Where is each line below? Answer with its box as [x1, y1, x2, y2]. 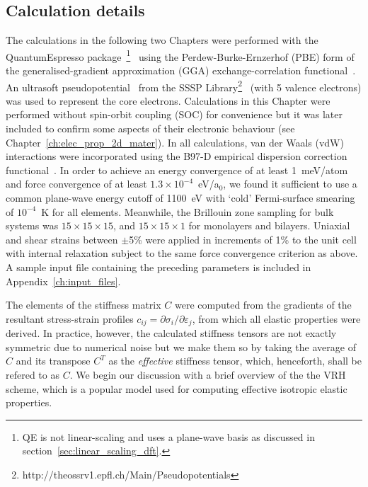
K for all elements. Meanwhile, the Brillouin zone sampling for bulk [41, 204, 334, 219]
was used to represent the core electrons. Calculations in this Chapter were [6, 93, 330, 108]
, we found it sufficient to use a [223, 176, 357, 191]
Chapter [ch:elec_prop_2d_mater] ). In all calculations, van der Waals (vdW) [6, 134, 344, 149]
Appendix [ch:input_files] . [6, 273, 121, 288]
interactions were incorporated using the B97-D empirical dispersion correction [6, 149, 347, 164]
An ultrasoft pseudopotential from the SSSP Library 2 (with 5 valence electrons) [6, 77, 362, 94]
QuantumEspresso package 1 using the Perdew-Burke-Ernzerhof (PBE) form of [6, 47, 355, 64]
